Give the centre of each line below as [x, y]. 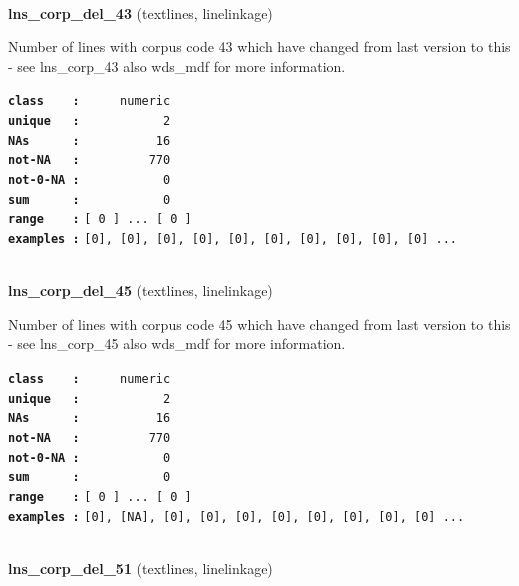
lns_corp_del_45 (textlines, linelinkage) [140, 290]
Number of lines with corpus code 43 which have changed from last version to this [259, 46]
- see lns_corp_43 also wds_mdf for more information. [177, 65]
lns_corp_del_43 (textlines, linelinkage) [140, 12]
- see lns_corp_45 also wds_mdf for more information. [177, 343]
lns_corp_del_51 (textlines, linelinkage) [140, 567]
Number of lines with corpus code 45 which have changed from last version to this [259, 323]
